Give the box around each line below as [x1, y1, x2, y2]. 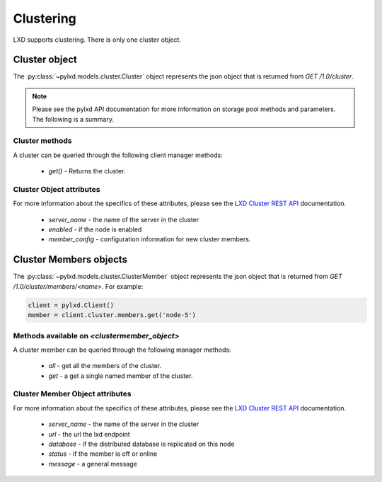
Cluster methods [13, 136, 72, 146]
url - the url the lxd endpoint [48, 430, 130, 438]
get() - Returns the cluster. [48, 167, 126, 176]
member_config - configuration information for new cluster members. [48, 235, 251, 243]
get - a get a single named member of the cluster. [48, 372, 193, 380]
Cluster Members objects [13, 253, 127, 265]
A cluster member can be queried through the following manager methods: [13, 345, 231, 354]
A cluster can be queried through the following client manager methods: [13, 151, 223, 159]
